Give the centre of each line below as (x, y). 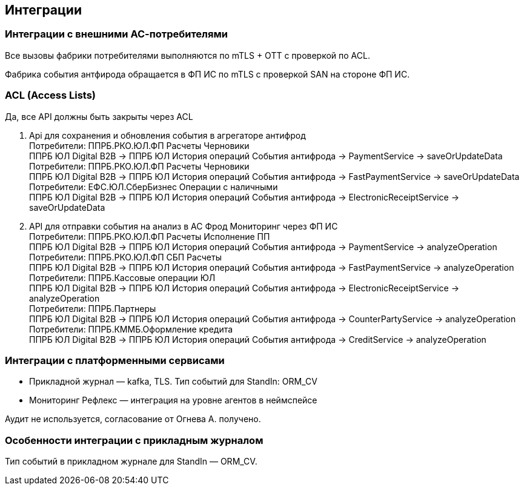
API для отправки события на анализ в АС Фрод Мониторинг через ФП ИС (184, 226)
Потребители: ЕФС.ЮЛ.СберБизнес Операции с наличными (154, 187)
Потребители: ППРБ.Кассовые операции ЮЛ (122, 277)
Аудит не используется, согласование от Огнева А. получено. (133, 419)
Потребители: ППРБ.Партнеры (93, 308)
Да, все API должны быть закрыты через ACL (99, 116)
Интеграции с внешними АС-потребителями (116, 34)
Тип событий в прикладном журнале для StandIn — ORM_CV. (131, 462)
